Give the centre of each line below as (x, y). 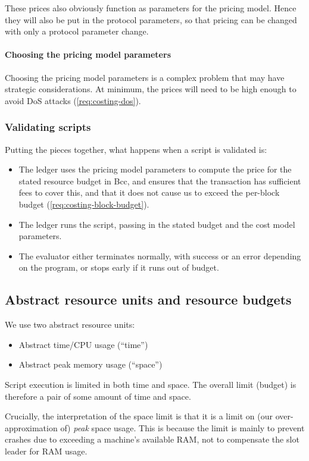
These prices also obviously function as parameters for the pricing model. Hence (151, 8)
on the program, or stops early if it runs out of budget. (119, 267)
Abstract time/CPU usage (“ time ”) (83, 344)
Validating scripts (48, 127)
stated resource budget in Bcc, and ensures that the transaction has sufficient (160, 181)
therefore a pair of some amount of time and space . (98, 396)
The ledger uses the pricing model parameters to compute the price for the (155, 169)
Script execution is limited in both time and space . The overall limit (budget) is (151, 384)
